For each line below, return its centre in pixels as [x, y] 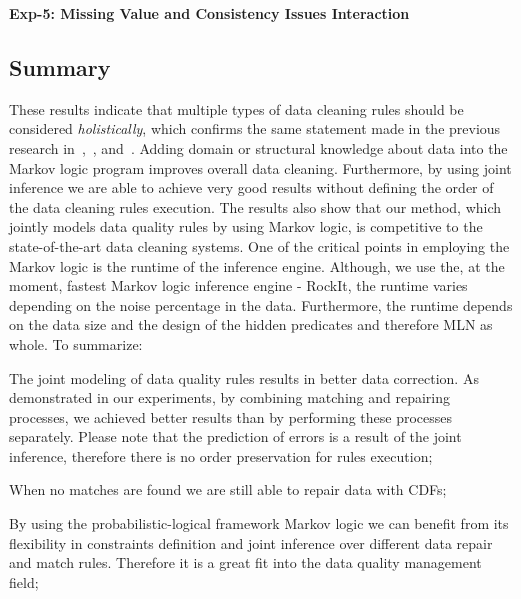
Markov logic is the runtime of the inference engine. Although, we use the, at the [257, 265]
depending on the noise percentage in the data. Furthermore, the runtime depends [261, 304]
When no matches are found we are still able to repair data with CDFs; [228, 489]
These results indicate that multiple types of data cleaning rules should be [236, 108]
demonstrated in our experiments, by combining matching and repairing [229, 397]
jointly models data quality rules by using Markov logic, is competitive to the [246, 226]
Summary [60, 66]
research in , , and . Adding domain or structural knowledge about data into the [258, 147]
